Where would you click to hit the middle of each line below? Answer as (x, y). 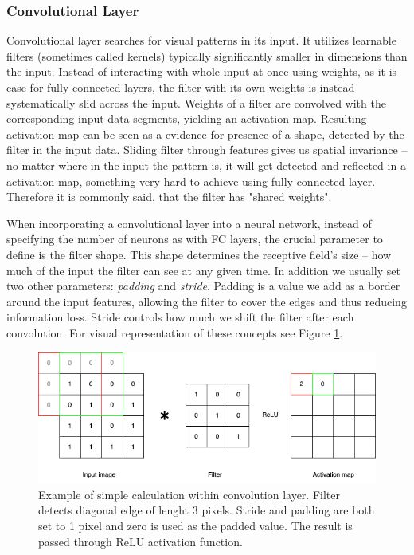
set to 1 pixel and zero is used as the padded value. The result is (195, 525)
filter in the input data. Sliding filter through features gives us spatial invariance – (207, 150)
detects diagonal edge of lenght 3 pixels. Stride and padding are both (207, 510)
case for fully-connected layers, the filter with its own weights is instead (181, 87)
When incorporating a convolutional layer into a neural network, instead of (189, 223)
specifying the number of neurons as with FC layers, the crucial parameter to (195, 239)
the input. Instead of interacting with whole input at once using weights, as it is (202, 71)
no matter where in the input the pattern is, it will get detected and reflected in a (206, 165)
